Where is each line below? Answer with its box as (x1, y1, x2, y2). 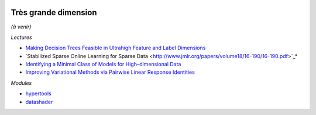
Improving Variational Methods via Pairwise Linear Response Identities (25, 69, 195, 76)
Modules (11, 79, 32, 87)
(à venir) (11, 23, 32, 30)
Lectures (11, 34, 32, 41)
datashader (25, 98, 53, 105)
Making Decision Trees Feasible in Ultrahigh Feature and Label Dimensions (25, 44, 206, 52)
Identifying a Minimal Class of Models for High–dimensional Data (25, 61, 181, 68)
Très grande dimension (11, 8, 97, 17)
